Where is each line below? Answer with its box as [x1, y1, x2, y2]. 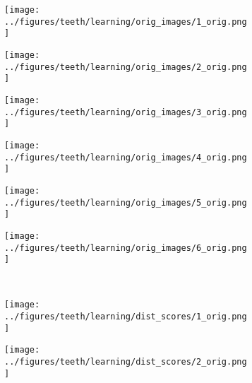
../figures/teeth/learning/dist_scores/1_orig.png [4, 312, 247, 322]
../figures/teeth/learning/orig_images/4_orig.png [4, 152, 247, 163]
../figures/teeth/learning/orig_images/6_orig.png [4, 242, 247, 253]
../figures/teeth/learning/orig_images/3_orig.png [4, 107, 247, 117]
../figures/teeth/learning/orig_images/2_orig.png [4, 61, 247, 72]
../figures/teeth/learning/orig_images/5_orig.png [4, 197, 247, 208]
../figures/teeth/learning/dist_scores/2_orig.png [4, 357, 247, 367]
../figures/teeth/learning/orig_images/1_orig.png [4, 16, 247, 27]
